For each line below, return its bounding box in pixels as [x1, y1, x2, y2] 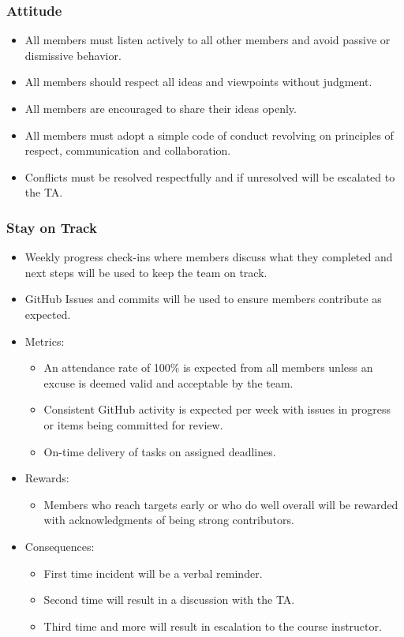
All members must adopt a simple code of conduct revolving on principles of [24, 126, 394, 143]
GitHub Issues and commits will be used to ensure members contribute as [24, 290, 382, 307]
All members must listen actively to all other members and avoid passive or [24, 32, 391, 48]
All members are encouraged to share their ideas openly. [24, 100, 297, 116]
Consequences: [24, 538, 95, 554]
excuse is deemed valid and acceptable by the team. [43, 374, 294, 391]
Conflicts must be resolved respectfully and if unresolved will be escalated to [24, 168, 395, 185]
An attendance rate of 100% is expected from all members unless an [43, 359, 373, 376]
